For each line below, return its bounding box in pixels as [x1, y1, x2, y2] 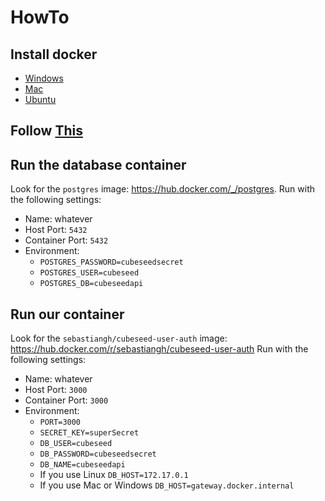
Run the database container [10, 156, 187, 173]
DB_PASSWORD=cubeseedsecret [39, 449, 157, 460]
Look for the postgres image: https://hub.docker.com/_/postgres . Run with [10, 183, 316, 195]
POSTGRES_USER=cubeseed [39, 268, 140, 278]
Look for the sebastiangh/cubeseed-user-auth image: [10, 332, 228, 345]
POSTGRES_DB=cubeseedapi [39, 279, 144, 289]
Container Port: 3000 [24, 394, 109, 406]
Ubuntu [24, 94, 57, 105]
